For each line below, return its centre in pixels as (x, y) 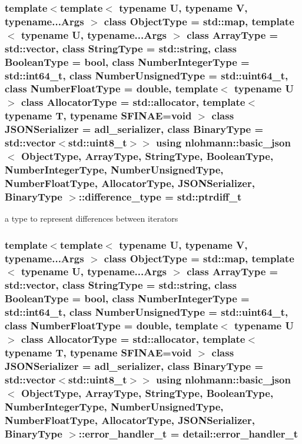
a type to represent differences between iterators (92, 218)
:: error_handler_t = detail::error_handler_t (188, 433)
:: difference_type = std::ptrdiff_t (160, 196)
